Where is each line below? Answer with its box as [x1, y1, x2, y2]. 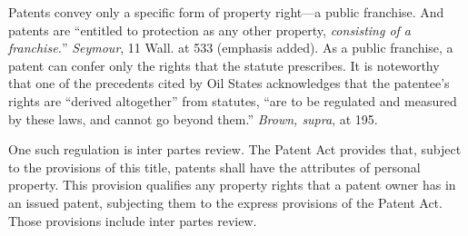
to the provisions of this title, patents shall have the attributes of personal [8, 157, 421, 176]
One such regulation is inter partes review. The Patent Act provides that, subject [8, 140, 462, 159]
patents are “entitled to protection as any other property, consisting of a [8, 20, 412, 39]
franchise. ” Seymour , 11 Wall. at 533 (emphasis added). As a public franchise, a [8, 38, 453, 57]
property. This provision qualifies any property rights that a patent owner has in [8, 175, 456, 194]
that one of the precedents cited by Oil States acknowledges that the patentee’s [8, 74, 450, 93]
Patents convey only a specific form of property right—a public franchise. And [8, 3, 444, 21]
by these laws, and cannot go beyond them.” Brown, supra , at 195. [8, 109, 378, 128]
